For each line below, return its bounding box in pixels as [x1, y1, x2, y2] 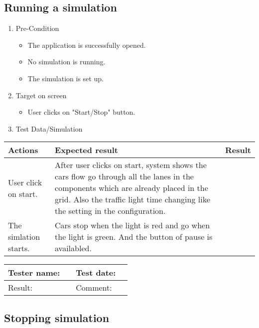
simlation [8, 231, 40, 243]
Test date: [76, 267, 116, 279]
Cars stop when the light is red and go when [55, 219, 210, 231]
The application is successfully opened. [27, 39, 146, 50]
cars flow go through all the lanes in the [55, 170, 194, 182]
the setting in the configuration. [55, 205, 166, 217]
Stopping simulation [4, 310, 110, 325]
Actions [8, 144, 38, 156]
